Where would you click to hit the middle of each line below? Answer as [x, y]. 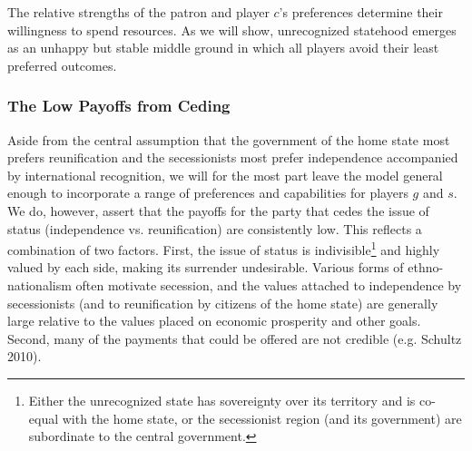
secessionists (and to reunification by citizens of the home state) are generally [223, 303]
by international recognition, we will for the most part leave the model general [225, 175]
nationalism [39, 285]
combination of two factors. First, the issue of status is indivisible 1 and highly [224, 248]
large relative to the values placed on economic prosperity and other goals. [214, 321]
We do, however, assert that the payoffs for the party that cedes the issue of [218, 210]
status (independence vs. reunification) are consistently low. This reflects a [215, 228]
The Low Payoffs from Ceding [119, 106]
